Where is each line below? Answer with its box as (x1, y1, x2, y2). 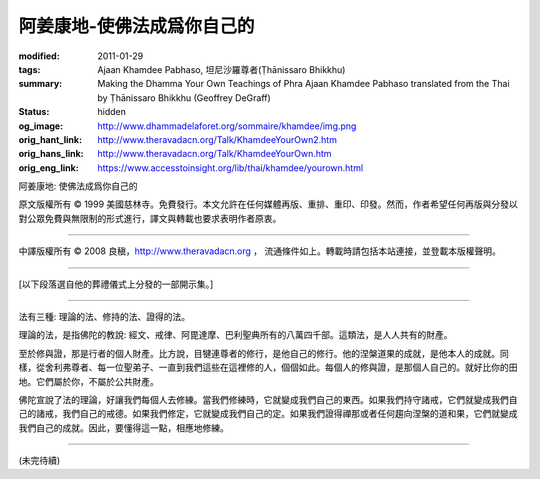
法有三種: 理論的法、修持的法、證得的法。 (18, 311, 190, 323)
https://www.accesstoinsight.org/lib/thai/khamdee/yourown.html (97, 161, 364, 174)
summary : (18, 78, 63, 90)
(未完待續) (18, 455, 61, 467)
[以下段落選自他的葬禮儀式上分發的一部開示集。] (18, 278, 214, 290)
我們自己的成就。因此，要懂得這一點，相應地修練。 (18, 421, 229, 434)
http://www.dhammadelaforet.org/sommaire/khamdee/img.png (97, 120, 357, 132)
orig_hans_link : (18, 148, 84, 160)
